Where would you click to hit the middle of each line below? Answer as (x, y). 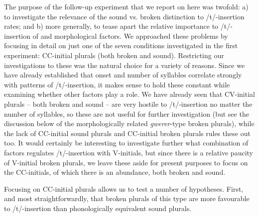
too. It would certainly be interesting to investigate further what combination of (126, 143)
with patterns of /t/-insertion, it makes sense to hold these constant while (117, 84)
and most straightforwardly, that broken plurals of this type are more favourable (127, 198)
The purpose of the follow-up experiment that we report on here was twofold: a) (126, 6)
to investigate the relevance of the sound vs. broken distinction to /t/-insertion (124, 16)
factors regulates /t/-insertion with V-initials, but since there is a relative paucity (129, 152)
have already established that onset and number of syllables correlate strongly (123, 75)
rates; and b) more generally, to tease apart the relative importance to (111, 26)
